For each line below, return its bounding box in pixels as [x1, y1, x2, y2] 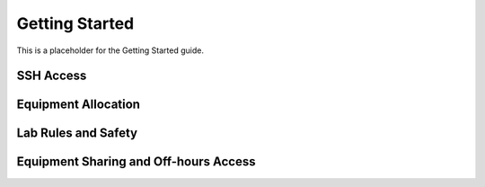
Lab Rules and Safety [16, 126, 138, 141]
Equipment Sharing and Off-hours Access [16, 154, 256, 170]
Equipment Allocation [16, 97, 141, 112]
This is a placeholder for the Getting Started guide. [16, 45, 204, 56]
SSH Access [16, 68, 87, 84]
